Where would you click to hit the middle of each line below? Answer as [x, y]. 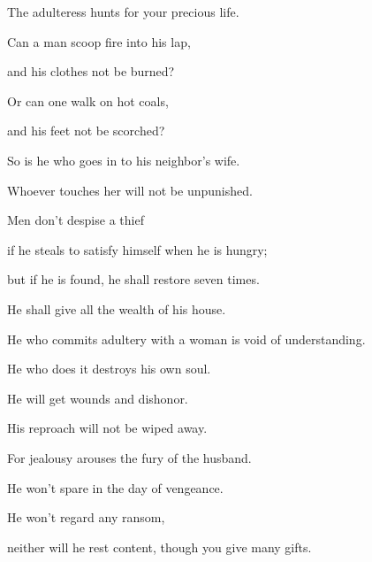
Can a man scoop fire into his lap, [99, 41]
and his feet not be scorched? [86, 131]
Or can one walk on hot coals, [88, 100]
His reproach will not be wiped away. [107, 428]
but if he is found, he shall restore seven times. [133, 279]
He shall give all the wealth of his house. [117, 308]
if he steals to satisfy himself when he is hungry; [137, 249]
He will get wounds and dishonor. [98, 398]
